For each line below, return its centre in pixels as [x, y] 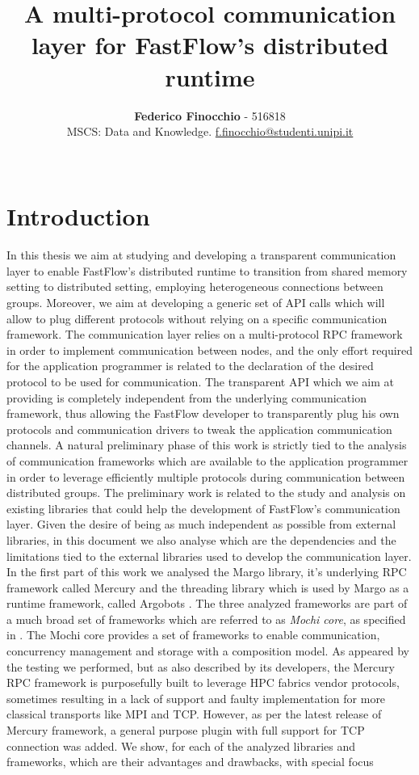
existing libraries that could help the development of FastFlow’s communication [203, 508]
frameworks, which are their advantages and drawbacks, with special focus [190, 762]
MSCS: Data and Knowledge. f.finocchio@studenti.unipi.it [210, 131]
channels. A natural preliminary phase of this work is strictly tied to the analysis [207, 445]
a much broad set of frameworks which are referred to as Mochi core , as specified [206, 619]
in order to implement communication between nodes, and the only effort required [210, 350]
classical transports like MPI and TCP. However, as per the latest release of [194, 714]
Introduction [78, 216]
